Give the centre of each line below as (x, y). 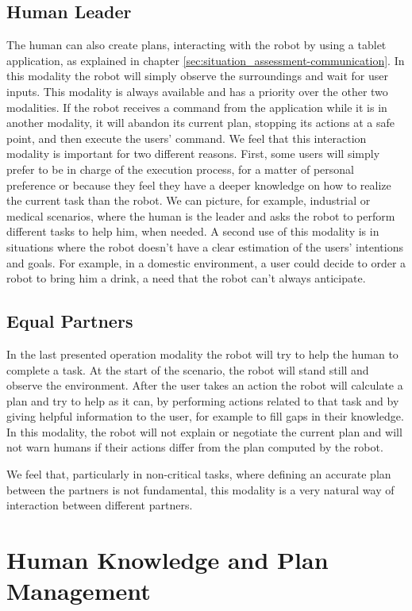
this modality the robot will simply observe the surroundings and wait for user (198, 76)
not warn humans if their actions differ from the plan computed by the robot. (195, 447)
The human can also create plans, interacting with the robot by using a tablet (196, 45)
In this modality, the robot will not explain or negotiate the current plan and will (204, 431)
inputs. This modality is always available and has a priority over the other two (197, 91)
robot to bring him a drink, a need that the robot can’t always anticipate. (186, 278)
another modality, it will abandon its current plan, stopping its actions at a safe (200, 123)
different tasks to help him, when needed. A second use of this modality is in (193, 231)
